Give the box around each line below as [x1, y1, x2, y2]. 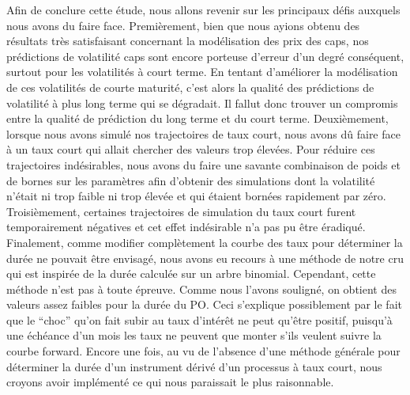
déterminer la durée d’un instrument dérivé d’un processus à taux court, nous [6, 358, 382, 374]
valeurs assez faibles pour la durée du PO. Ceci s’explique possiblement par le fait [6, 296, 402, 313]
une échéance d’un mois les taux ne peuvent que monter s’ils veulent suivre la [6, 327, 382, 344]
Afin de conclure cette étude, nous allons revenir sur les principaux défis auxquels [6, 2, 401, 17]
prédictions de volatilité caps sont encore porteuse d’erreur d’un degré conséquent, [6, 47, 404, 64]
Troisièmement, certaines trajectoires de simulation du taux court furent [6, 203, 356, 219]
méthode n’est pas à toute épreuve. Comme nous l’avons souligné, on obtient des [6, 280, 397, 297]
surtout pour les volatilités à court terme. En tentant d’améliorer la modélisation [6, 63, 398, 80]
